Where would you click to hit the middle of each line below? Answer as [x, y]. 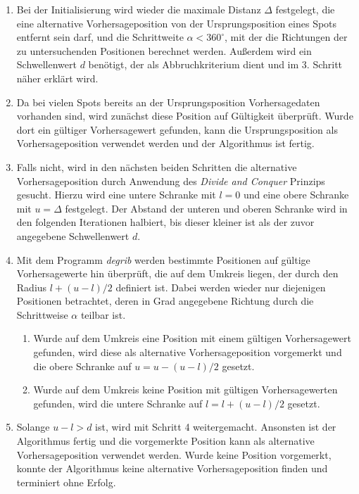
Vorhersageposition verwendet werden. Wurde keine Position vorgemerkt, [174, 454]
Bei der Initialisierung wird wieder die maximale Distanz [139, 9]
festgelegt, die [305, 9]
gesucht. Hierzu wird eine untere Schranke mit [116, 195]
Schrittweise [42, 314]
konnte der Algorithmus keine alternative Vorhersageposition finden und [172, 468]
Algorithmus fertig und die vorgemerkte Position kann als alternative [165, 441]
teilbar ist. [103, 314]
